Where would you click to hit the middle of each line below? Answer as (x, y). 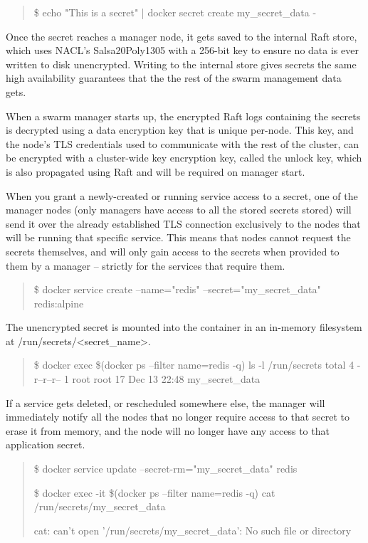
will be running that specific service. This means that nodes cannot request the (178, 237)
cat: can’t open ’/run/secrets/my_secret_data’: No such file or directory (193, 530)
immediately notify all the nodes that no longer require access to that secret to (178, 417)
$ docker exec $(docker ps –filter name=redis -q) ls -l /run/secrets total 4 (194, 365)
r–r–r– (47, 379)
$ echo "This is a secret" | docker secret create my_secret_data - (175, 12)
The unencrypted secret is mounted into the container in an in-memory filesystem (184, 327)
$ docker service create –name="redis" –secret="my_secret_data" (177, 289)
